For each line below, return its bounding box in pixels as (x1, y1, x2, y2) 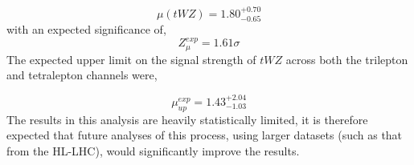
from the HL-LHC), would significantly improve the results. (6, 142, 300, 159)
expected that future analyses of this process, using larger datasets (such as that (6, 127, 403, 143)
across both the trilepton (285, 50, 408, 67)
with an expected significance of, (6, 21, 166, 38)
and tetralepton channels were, (6, 66, 158, 83)
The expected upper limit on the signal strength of (6, 50, 256, 67)
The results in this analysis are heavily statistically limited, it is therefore (6, 111, 368, 127)
